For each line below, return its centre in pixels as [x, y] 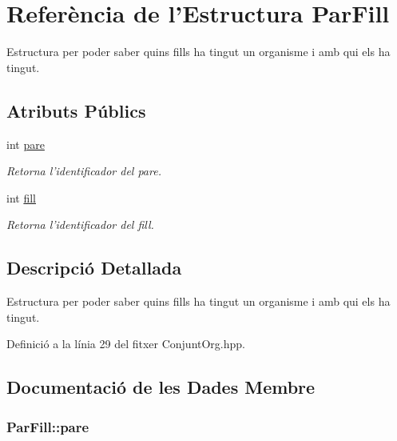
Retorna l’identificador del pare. [84, 171]
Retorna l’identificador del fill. [80, 225]
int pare [26, 144]
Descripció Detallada [94, 268]
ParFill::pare [48, 426]
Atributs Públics [76, 110]
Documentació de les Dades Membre [161, 387]
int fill [21, 197]
